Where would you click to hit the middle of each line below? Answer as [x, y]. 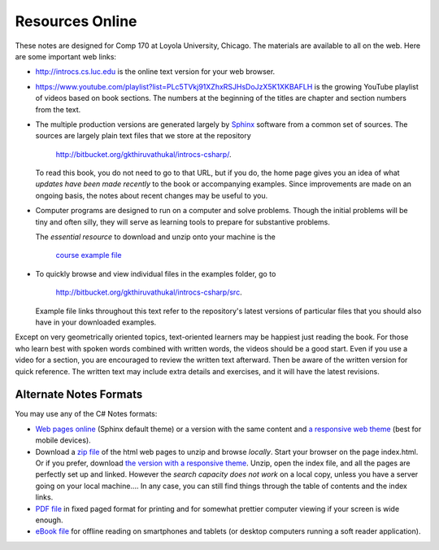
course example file [89, 255]
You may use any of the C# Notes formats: [86, 414]
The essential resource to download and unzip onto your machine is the [155, 237]
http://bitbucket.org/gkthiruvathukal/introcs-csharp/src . [149, 292]
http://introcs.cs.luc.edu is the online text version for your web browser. [155, 72]
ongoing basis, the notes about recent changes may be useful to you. [152, 195]
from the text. [58, 109]
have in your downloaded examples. [96, 322]
